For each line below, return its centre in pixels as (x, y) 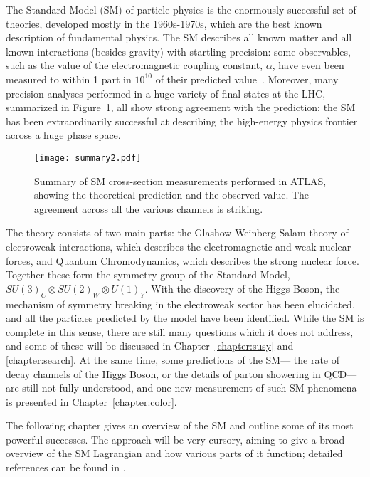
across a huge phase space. (63, 135)
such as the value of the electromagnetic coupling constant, (134, 65)
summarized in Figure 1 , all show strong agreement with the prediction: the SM (181, 107)
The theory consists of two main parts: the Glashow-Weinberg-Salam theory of (177, 232)
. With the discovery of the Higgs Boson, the (242, 288)
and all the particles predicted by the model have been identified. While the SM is (185, 318)
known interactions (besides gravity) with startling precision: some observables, (178, 51)
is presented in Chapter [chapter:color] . (91, 401)
